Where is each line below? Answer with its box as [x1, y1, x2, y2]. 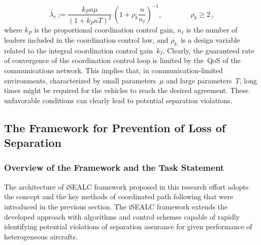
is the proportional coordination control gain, [34, 24, 175, 35]
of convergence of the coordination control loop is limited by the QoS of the [4, 55, 241, 66]
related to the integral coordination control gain [4, 45, 153, 55]
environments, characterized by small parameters [4, 75, 156, 85]
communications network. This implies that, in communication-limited [4, 65, 223, 76]
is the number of [186, 24, 238, 35]
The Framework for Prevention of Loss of [4, 119, 226, 135]
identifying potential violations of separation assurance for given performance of [4, 221, 252, 232]
